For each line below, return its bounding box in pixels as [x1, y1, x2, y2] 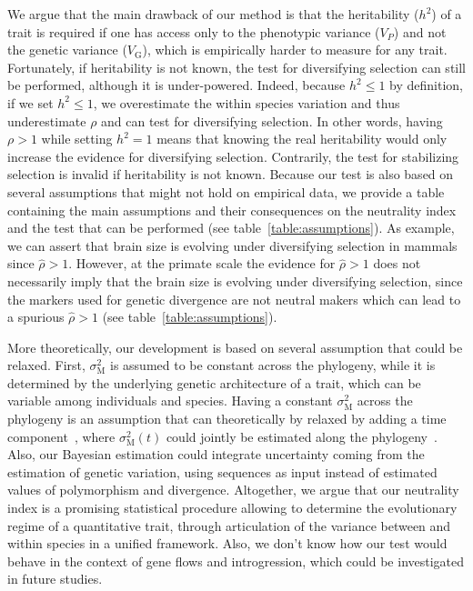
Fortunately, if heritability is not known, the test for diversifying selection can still [7, 57, 467, 76]
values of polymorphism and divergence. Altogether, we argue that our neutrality [7, 480, 459, 499]
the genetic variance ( [7, 40, 127, 59]
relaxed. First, [7, 356, 86, 375]
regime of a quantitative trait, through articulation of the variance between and [7, 516, 451, 535]
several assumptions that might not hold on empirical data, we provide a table [7, 182, 445, 201]
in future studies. [7, 569, 103, 588]
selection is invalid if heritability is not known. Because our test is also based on [7, 165, 454, 184]
